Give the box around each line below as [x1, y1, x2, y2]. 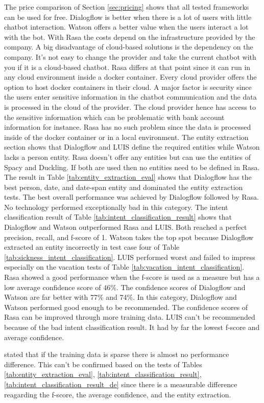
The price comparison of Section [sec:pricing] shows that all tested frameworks [4, 2, 249, 12]
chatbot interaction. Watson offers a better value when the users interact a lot [4, 21, 249, 32]
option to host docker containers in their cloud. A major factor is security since [4, 81, 252, 92]
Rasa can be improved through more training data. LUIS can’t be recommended [4, 312, 255, 322]
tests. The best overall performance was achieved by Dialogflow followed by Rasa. [4, 192, 259, 202]
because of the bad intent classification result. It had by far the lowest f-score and [4, 322, 260, 332]
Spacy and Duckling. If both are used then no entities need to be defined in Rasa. [4, 161, 260, 172]
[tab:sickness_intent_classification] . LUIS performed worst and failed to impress [4, 251, 255, 262]
